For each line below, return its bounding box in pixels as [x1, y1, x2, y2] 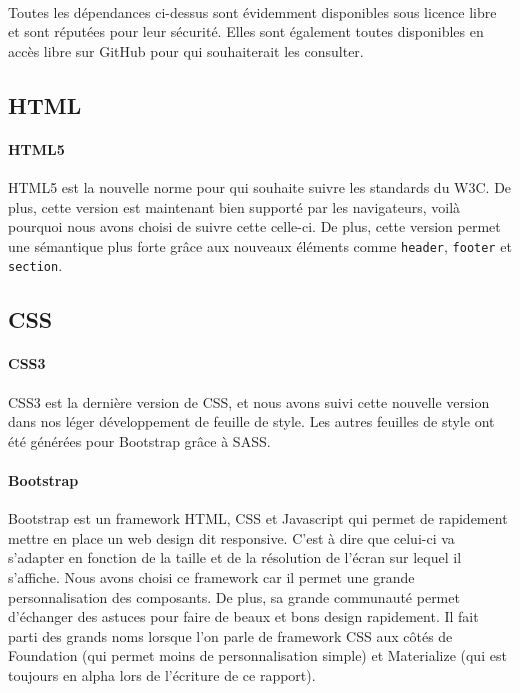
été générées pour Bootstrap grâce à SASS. [8, 430, 271, 451]
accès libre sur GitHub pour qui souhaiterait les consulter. [8, 40, 364, 61]
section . [8, 255, 63, 276]
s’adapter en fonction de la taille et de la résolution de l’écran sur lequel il [8, 547, 462, 568]
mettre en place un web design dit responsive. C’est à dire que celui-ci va [8, 527, 455, 548]
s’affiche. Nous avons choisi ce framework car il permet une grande [8, 566, 415, 587]
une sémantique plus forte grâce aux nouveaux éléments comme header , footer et [8, 235, 512, 256]
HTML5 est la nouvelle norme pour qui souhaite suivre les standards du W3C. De [8, 176, 512, 197]
